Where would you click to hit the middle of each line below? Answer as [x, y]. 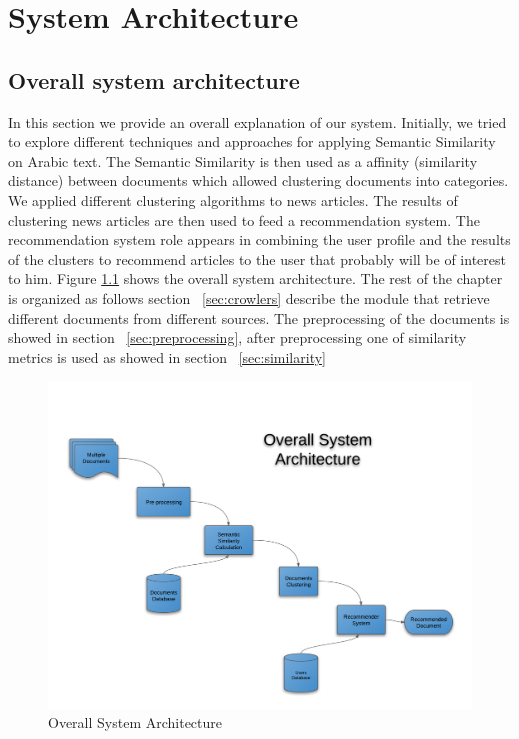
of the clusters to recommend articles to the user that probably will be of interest [257, 258]
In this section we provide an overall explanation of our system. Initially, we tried [257, 121]
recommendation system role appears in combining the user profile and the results [259, 239]
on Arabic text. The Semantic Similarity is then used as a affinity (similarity [243, 160]
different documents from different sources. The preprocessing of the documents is [259, 317]
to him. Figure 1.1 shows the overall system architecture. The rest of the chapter [255, 278]
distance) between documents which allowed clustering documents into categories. [258, 180]
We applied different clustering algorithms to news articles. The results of [233, 199]
